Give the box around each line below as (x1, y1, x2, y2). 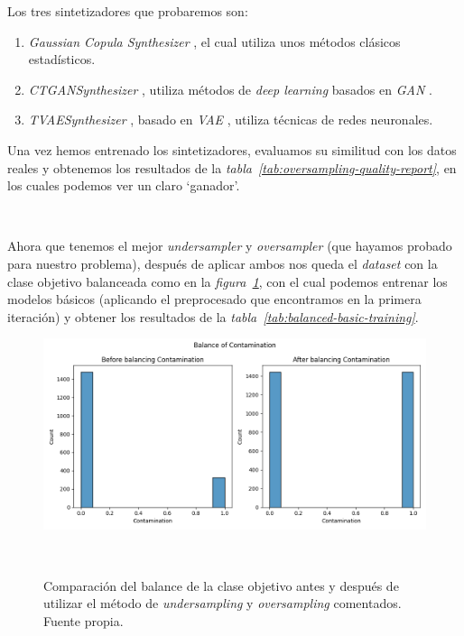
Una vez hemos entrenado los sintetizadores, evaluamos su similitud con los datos (7, 140, 457, 159)
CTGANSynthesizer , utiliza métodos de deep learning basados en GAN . (28, 79, 432, 98)
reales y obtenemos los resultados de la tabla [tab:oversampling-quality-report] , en (7, 158, 457, 177)
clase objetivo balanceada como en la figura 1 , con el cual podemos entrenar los (7, 272, 448, 290)
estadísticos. (28, 50, 96, 69)
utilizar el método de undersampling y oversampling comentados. (43, 594, 402, 613)
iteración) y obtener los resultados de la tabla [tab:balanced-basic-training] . (7, 307, 419, 326)
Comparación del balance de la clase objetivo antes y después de (43, 576, 399, 595)
